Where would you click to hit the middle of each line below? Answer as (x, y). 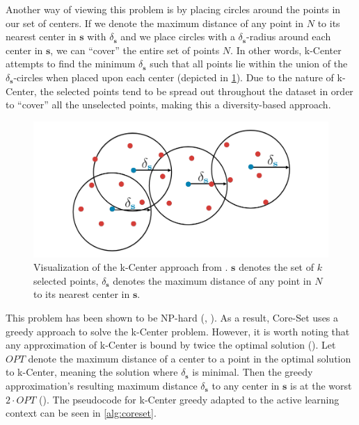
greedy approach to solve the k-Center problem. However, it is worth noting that (178, 331)
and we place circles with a (178, 36)
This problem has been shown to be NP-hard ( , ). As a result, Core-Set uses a (172, 318)
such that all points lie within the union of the (249, 64)
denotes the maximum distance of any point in (212, 280)
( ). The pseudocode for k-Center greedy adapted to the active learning (189, 399)
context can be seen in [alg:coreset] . (81, 413)
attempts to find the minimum (71, 64)
